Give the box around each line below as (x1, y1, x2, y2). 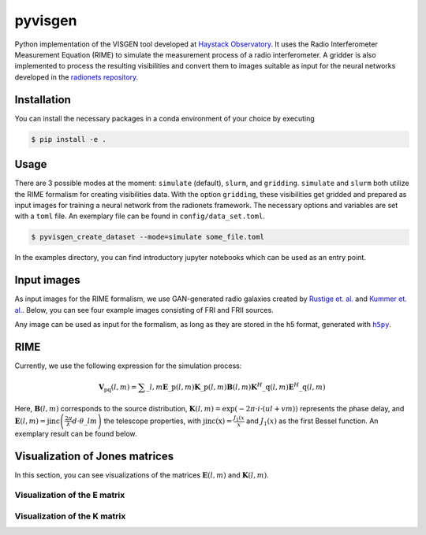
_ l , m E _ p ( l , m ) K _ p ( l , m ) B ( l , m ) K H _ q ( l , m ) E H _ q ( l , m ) (146, 381, 326, 392)
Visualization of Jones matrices (14, 449, 174, 463)
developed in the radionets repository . (14, 72, 139, 82)
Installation (14, 93, 71, 106)
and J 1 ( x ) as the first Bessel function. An (245, 416, 379, 427)
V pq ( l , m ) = (99, 382, 137, 393)
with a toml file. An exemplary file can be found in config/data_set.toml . (14, 211, 266, 221)
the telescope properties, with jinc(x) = (103, 416, 233, 425)
